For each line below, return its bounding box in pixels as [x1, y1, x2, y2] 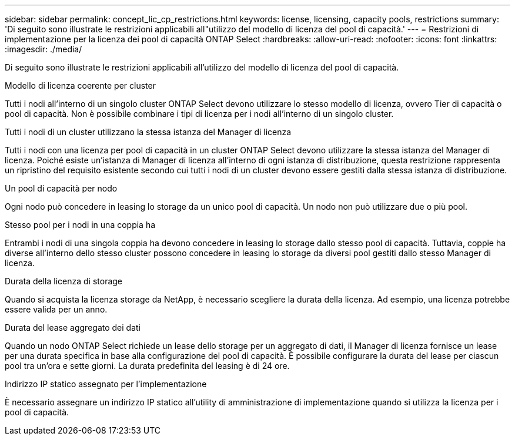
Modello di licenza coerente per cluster [5, 80, 156, 90]
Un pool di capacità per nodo [5, 183, 118, 193]
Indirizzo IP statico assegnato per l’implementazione [5, 379, 207, 389]
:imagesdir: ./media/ [5, 44, 82, 54]
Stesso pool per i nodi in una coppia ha [5, 220, 156, 230]
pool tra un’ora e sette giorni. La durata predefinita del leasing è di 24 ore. [5, 361, 290, 371]
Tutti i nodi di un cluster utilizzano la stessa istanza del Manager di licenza [5, 127, 292, 137]
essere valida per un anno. [5, 304, 108, 314]
